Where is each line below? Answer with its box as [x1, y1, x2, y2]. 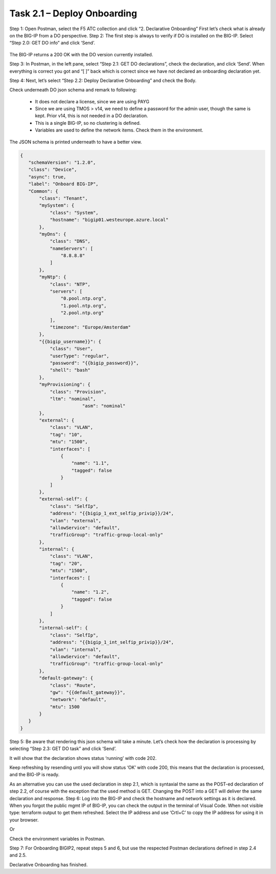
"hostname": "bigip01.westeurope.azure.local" [50, 217, 169, 223]
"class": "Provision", [50, 389, 107, 395]
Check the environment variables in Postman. [9, 836, 105, 842]
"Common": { [28, 188, 58, 194]
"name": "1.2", [71, 589, 109, 595]
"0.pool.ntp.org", [60, 296, 107, 301]
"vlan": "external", [50, 517, 102, 523]
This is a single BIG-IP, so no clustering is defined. [35, 120, 141, 126]
